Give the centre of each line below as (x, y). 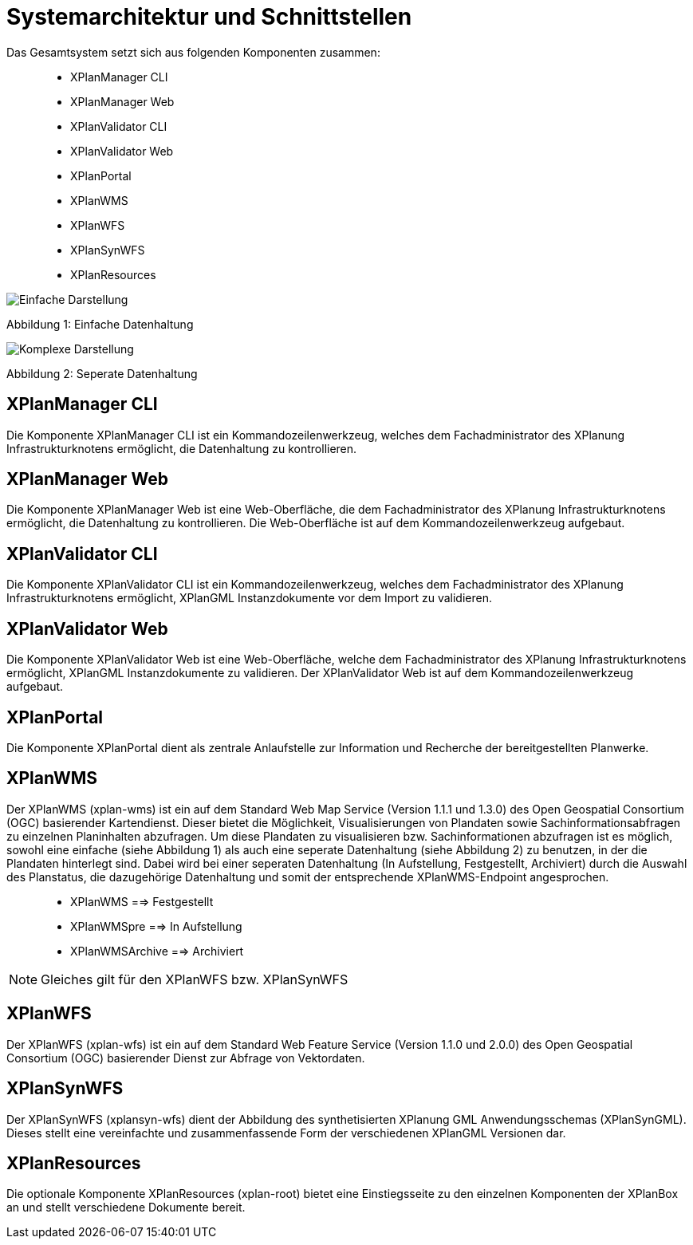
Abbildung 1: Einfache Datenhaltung (100, 324)
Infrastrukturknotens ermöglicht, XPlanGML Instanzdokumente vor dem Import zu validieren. (249, 598)
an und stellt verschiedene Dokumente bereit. (126, 1208)
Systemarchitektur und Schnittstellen (209, 17)
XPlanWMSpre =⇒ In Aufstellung (156, 926)
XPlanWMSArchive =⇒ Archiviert (157, 951)
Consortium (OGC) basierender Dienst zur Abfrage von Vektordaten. (186, 1058)
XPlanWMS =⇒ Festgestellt (142, 901)
